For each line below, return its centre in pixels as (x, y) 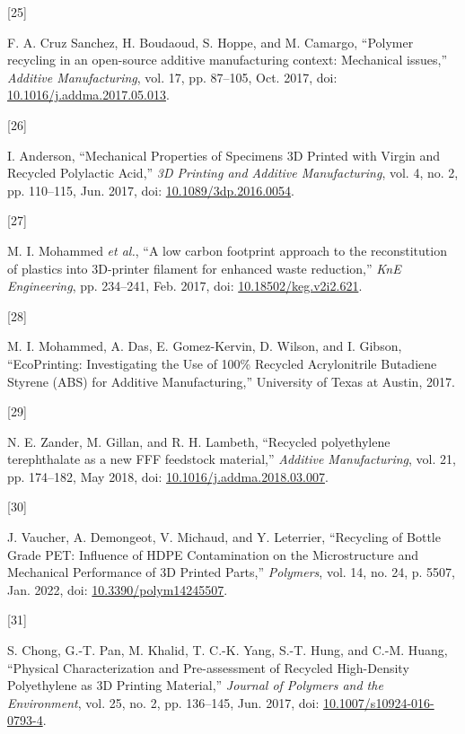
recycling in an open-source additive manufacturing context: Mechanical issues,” (228, 60)
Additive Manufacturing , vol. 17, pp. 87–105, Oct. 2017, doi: (172, 77)
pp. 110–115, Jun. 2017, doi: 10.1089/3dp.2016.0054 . (151, 190)
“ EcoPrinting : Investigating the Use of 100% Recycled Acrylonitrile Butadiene (222, 363)
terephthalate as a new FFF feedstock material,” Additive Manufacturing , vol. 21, (232, 459)
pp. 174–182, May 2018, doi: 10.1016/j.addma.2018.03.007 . (168, 476)
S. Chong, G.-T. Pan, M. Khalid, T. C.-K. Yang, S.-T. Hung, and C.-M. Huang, (228, 650)
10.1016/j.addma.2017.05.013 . (88, 95)
